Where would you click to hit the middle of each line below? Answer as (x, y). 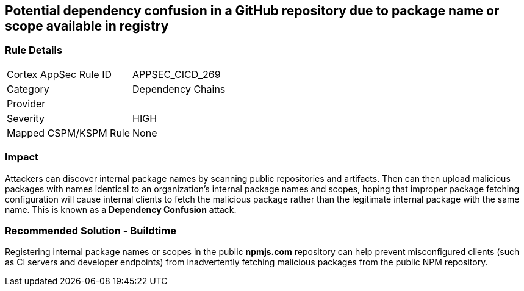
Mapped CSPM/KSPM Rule (69, 133)
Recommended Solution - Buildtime (91, 230)
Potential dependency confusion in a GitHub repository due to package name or (252, 11)
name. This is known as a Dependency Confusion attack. (121, 209)
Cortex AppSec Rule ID (59, 74)
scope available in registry (87, 26)
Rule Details (34, 50)
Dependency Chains (179, 89)
